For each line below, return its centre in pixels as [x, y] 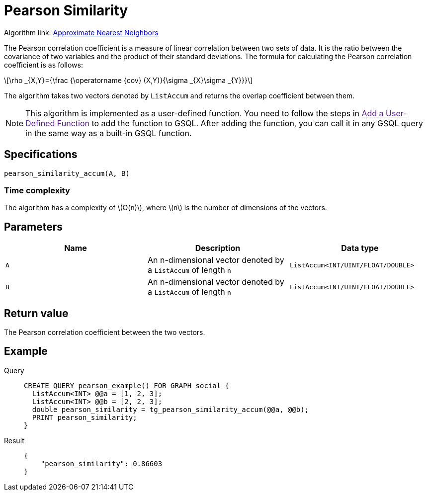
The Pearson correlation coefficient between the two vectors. [105, 332]
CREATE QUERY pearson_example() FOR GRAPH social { [127, 385]
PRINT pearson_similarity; [85, 417]
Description [218, 248]
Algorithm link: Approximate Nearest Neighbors [81, 32]
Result [14, 440]
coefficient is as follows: [43, 65]
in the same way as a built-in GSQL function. [109, 133]
